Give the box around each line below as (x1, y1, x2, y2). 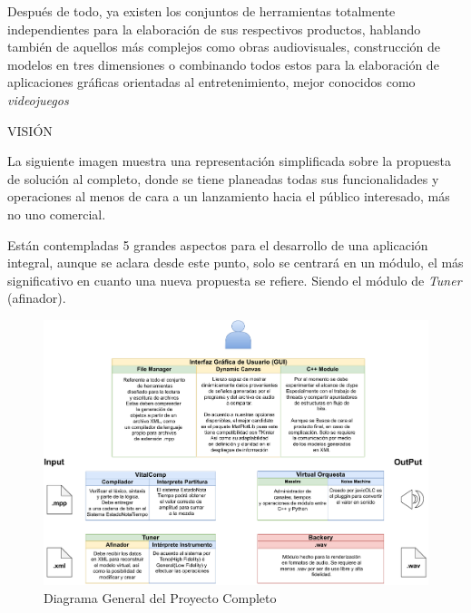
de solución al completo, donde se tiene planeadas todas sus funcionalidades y (7, 169, 439, 188)
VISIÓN (7, 121, 53, 140)
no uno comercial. (7, 204, 106, 223)
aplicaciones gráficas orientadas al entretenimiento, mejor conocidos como (7, 73, 416, 92)
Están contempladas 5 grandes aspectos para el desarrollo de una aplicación (7, 235, 428, 254)
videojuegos (7, 90, 69, 109)
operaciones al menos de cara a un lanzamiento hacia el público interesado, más (7, 187, 450, 206)
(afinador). (7, 288, 66, 307)
